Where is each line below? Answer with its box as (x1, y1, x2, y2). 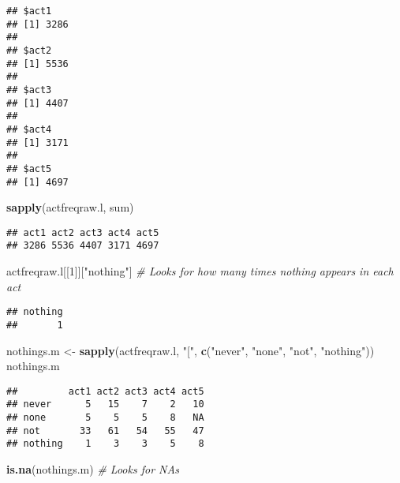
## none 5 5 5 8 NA (6, 412, 204, 424)
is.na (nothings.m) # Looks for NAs (6, 461, 179, 477)
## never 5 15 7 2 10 (6, 399, 204, 410)
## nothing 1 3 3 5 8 (6, 438, 204, 450)
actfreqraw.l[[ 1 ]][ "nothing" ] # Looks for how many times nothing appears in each (6, 263, 394, 279)
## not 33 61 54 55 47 (6, 425, 204, 436)
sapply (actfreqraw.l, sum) (6, 199, 134, 215)
